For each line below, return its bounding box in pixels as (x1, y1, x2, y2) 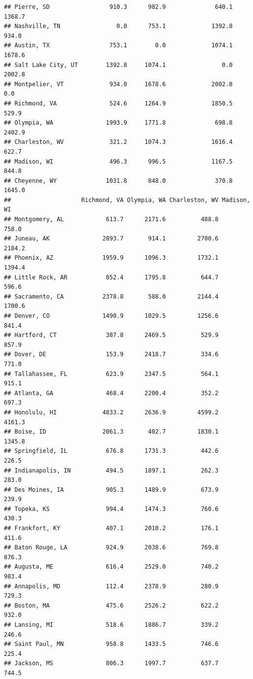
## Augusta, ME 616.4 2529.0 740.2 (4, 563, 219, 571)
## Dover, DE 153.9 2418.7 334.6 (4, 351, 219, 358)
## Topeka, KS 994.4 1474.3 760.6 (4, 505, 219, 512)
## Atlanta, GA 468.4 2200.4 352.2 (4, 389, 219, 397)
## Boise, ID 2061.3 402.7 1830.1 (4, 428, 219, 436)
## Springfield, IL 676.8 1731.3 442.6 (4, 447, 219, 455)
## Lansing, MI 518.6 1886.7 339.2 (4, 621, 219, 628)
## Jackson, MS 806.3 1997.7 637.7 (4, 660, 219, 667)
